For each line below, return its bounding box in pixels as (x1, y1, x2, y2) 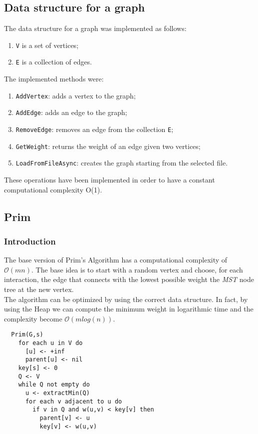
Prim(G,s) (11, 331, 43, 338)
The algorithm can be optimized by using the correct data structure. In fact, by (4, 293, 248, 304)
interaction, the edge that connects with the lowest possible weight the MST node (4, 274, 254, 284)
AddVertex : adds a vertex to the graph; (15, 90, 136, 100)
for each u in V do (18, 339, 83, 346)
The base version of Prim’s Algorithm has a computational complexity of (4, 254, 228, 265)
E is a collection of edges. (15, 56, 92, 67)
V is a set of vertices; (15, 39, 79, 50)
